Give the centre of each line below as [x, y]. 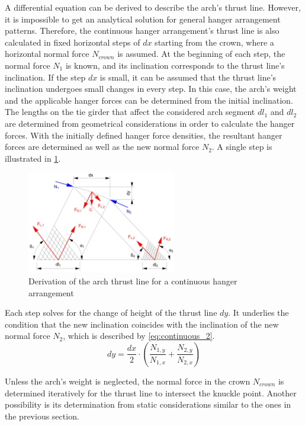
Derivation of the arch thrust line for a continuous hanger [133, 281]
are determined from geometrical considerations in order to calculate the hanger [150, 123]
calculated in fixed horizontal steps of [73, 42]
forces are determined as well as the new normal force [102, 147]
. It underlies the [259, 313]
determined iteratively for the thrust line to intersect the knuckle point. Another [151, 393]
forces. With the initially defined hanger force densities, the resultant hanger [144, 135]
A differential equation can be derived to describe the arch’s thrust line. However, [153, 7]
